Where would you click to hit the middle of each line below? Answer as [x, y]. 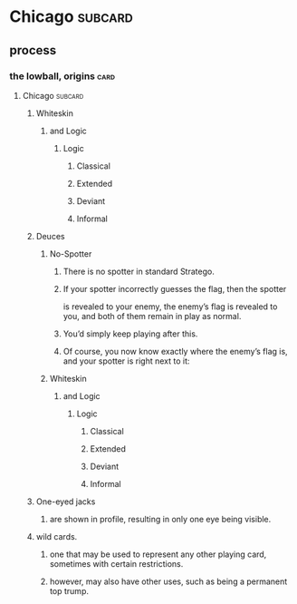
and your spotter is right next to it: [126, 361]
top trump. [69, 590]
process [33, 50]
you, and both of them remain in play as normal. [152, 316]
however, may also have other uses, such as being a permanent [168, 581]
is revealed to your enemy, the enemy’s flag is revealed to [170, 307]
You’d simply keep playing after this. [130, 334]
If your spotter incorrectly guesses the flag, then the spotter [175, 288]
